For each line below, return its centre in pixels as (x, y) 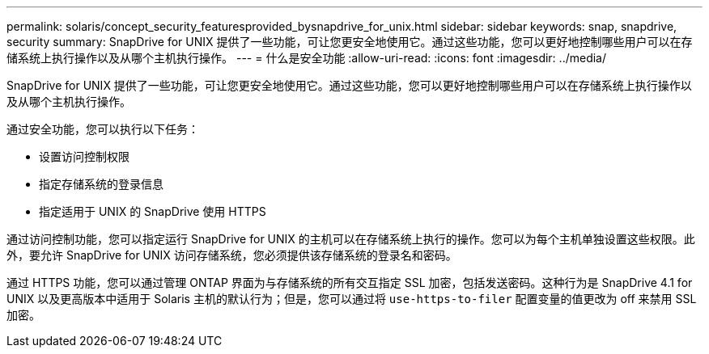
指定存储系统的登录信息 (101, 184)
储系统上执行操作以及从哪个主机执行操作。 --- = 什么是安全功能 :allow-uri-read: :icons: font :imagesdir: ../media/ (307, 58)
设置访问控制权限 (84, 156)
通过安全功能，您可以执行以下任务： (103, 129)
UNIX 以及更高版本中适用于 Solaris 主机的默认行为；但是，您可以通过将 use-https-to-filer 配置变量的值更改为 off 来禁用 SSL (352, 299)
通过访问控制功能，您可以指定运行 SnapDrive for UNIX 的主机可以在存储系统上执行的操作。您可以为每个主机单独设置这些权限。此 (351, 239)
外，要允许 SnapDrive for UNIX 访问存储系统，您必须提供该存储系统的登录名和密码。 (232, 255)
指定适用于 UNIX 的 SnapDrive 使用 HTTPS (153, 211)
